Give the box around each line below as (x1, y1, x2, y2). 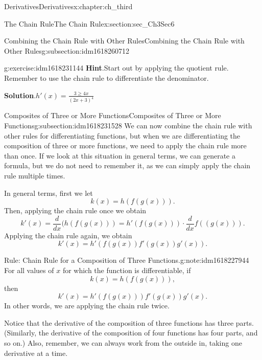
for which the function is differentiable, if (62, 265, 191, 276)
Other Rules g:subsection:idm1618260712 (4, 45, 130, 56)
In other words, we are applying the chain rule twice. (4, 300, 170, 311)
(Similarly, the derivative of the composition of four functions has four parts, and (4, 327, 258, 338)
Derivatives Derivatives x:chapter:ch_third (4, 1, 133, 11)
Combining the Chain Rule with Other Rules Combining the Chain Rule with (4, 35, 245, 46)
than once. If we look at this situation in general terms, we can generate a (4, 150, 235, 161)
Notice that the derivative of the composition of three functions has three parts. (4, 317, 254, 328)
